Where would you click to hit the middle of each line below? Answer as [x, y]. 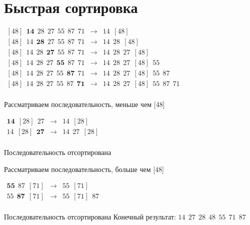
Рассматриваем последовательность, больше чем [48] [84, 169]
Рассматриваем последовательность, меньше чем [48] [84, 104]
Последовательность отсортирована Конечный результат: [90, 217]
